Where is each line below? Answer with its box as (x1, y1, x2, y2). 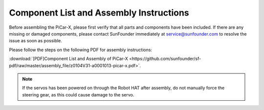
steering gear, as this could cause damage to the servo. (22, 92, 134, 97)
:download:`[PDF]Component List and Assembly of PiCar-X (9, 56, 128, 62)
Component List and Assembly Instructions (9, 7, 189, 18)
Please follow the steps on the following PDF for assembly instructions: (9, 47, 153, 53)
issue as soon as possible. (9, 38, 62, 44)
